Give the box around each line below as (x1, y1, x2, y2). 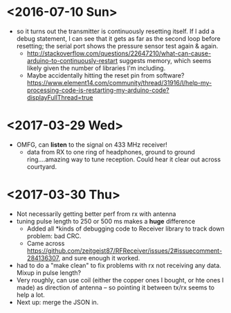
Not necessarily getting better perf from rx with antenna (16, 209, 176, 218)
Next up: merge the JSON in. (16, 298, 99, 306)
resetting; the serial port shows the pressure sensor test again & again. (16, 42, 219, 50)
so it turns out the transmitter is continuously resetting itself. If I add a (16, 27, 215, 35)
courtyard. (26, 162, 57, 170)
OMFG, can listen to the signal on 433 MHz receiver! (16, 140, 167, 149)
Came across (26, 239, 65, 247)
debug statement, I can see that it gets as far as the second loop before (16, 34, 221, 42)
